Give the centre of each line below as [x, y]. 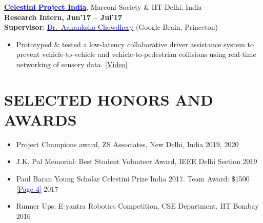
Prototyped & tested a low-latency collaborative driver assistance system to [135, 44]
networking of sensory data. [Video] [72, 64]
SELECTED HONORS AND [109, 99]
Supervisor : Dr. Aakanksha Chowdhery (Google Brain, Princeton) [111, 27]
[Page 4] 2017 [37, 188]
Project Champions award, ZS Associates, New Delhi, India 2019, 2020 [127, 144]
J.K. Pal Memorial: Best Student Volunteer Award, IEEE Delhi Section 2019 [137, 161]
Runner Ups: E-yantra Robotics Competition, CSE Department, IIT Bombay [137, 206]
